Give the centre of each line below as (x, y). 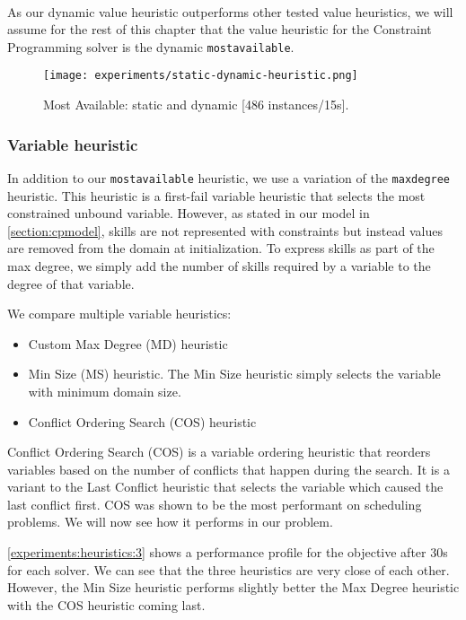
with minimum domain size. (105, 391)
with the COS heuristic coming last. (106, 604)
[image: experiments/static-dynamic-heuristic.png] (201, 76)
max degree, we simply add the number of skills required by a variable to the (219, 265)
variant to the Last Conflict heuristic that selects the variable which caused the (225, 487)
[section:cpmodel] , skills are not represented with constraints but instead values (225, 230)
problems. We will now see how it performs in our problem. (170, 522)
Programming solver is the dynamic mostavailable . (151, 46)
